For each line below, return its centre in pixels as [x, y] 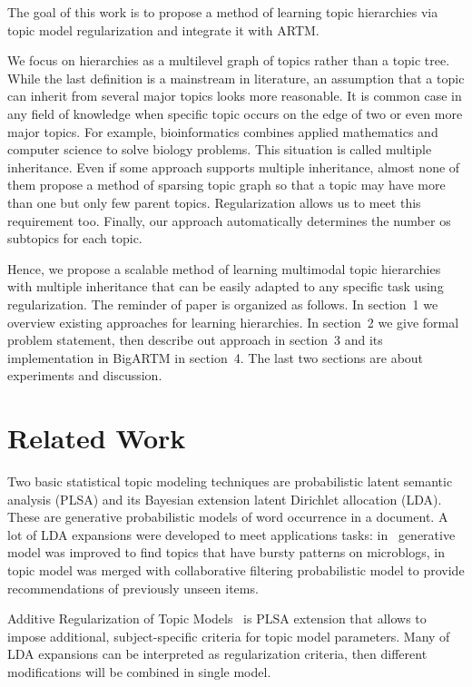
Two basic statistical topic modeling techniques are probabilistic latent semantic [230, 481]
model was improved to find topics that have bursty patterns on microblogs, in [226, 552]
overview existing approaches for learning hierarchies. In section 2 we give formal [233, 322]
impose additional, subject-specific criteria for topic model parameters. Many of [229, 636]
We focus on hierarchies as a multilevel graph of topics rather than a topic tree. [229, 60]
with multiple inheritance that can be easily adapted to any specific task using [226, 286]
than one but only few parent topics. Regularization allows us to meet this [214, 202]
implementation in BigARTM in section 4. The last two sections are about [216, 357]
